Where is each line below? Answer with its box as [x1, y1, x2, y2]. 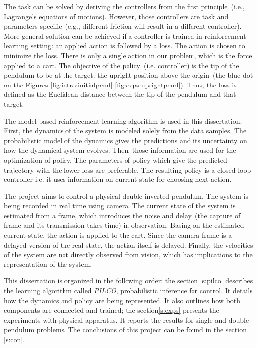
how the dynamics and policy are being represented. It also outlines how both [4, 295, 241, 305]
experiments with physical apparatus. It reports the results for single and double [4, 314, 249, 325]
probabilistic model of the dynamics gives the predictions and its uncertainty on [4, 135, 247, 145]
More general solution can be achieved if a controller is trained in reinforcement [4, 30, 246, 41]
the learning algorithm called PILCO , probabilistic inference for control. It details [4, 285, 253, 296]
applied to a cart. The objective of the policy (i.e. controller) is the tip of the [4, 60, 239, 70]
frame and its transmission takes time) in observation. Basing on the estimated [4, 220, 244, 230]
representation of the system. [4, 259, 92, 269]
